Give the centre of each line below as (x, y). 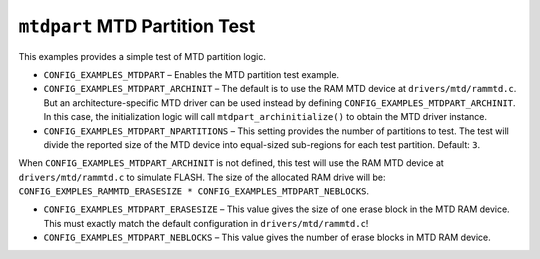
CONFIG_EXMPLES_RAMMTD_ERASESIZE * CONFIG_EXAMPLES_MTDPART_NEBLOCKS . (194, 191)
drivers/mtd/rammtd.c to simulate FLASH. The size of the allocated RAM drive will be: (202, 177)
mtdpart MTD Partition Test (137, 26)
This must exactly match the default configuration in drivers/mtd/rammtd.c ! (206, 223)
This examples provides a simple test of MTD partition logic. (142, 56)
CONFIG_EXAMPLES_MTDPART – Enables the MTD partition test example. (191, 74)
